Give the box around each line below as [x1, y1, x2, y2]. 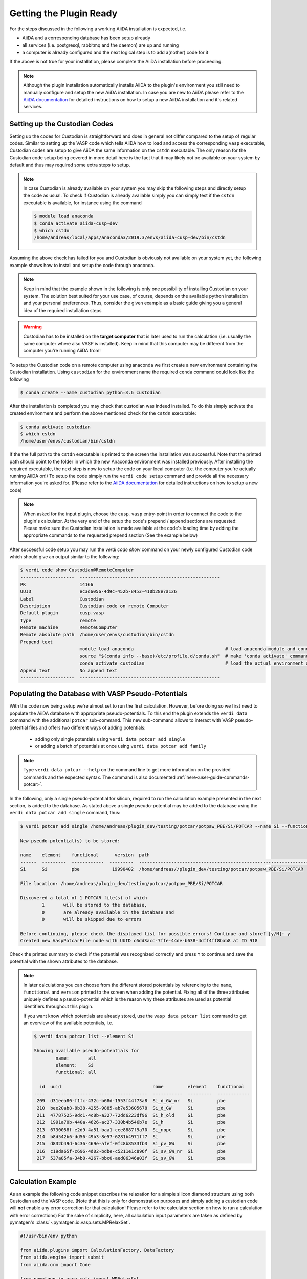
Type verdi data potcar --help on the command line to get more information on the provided [23, 767, 231, 773]
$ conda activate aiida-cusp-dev [34, 220, 118, 226]
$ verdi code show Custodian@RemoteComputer [20, 567, 134, 573]
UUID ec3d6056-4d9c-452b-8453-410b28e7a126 [20, 589, 177, 594]
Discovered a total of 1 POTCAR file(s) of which [20, 895, 147, 901]
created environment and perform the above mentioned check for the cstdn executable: [9, 410, 196, 416]
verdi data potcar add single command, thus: [9, 810, 121, 816]
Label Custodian [20, 596, 104, 602]
